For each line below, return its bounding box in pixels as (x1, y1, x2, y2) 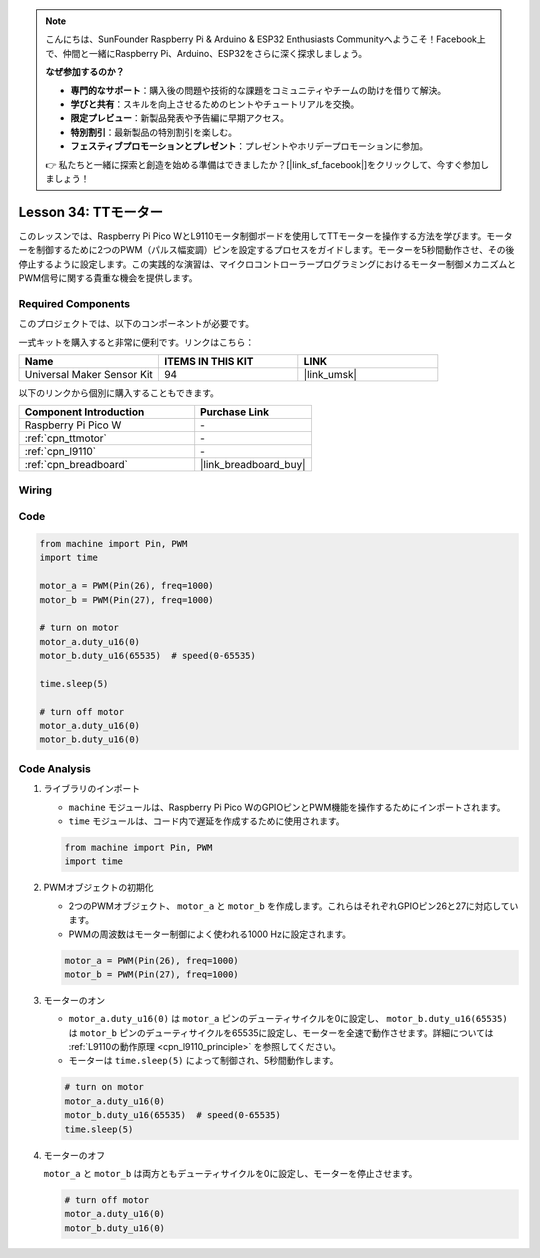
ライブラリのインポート (43, 783, 140, 795)
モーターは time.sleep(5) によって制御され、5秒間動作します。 (68, 1055, 339, 1067)
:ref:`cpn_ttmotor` (24, 431, 107, 445)
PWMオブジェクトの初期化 (43, 881, 154, 894)
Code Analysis (18, 761, 92, 775)
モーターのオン (43, 994, 105, 1006)
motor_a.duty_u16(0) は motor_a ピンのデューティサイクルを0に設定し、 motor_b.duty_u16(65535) (68, 1013, 509, 1025)
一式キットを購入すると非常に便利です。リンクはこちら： (18, 336, 255, 348)
